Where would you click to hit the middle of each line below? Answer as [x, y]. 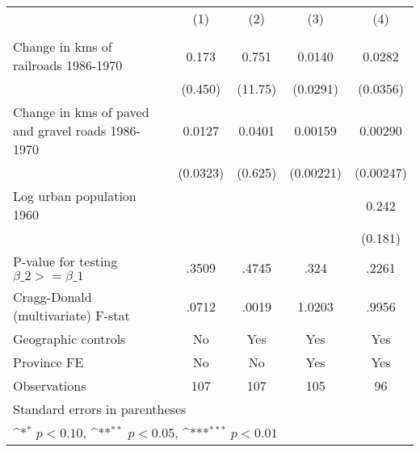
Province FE [48, 362]
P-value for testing [65, 261]
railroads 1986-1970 [68, 65]
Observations [50, 385]
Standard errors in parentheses [100, 409]
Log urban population [75, 196]
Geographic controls [69, 339]
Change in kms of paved [81, 112]
